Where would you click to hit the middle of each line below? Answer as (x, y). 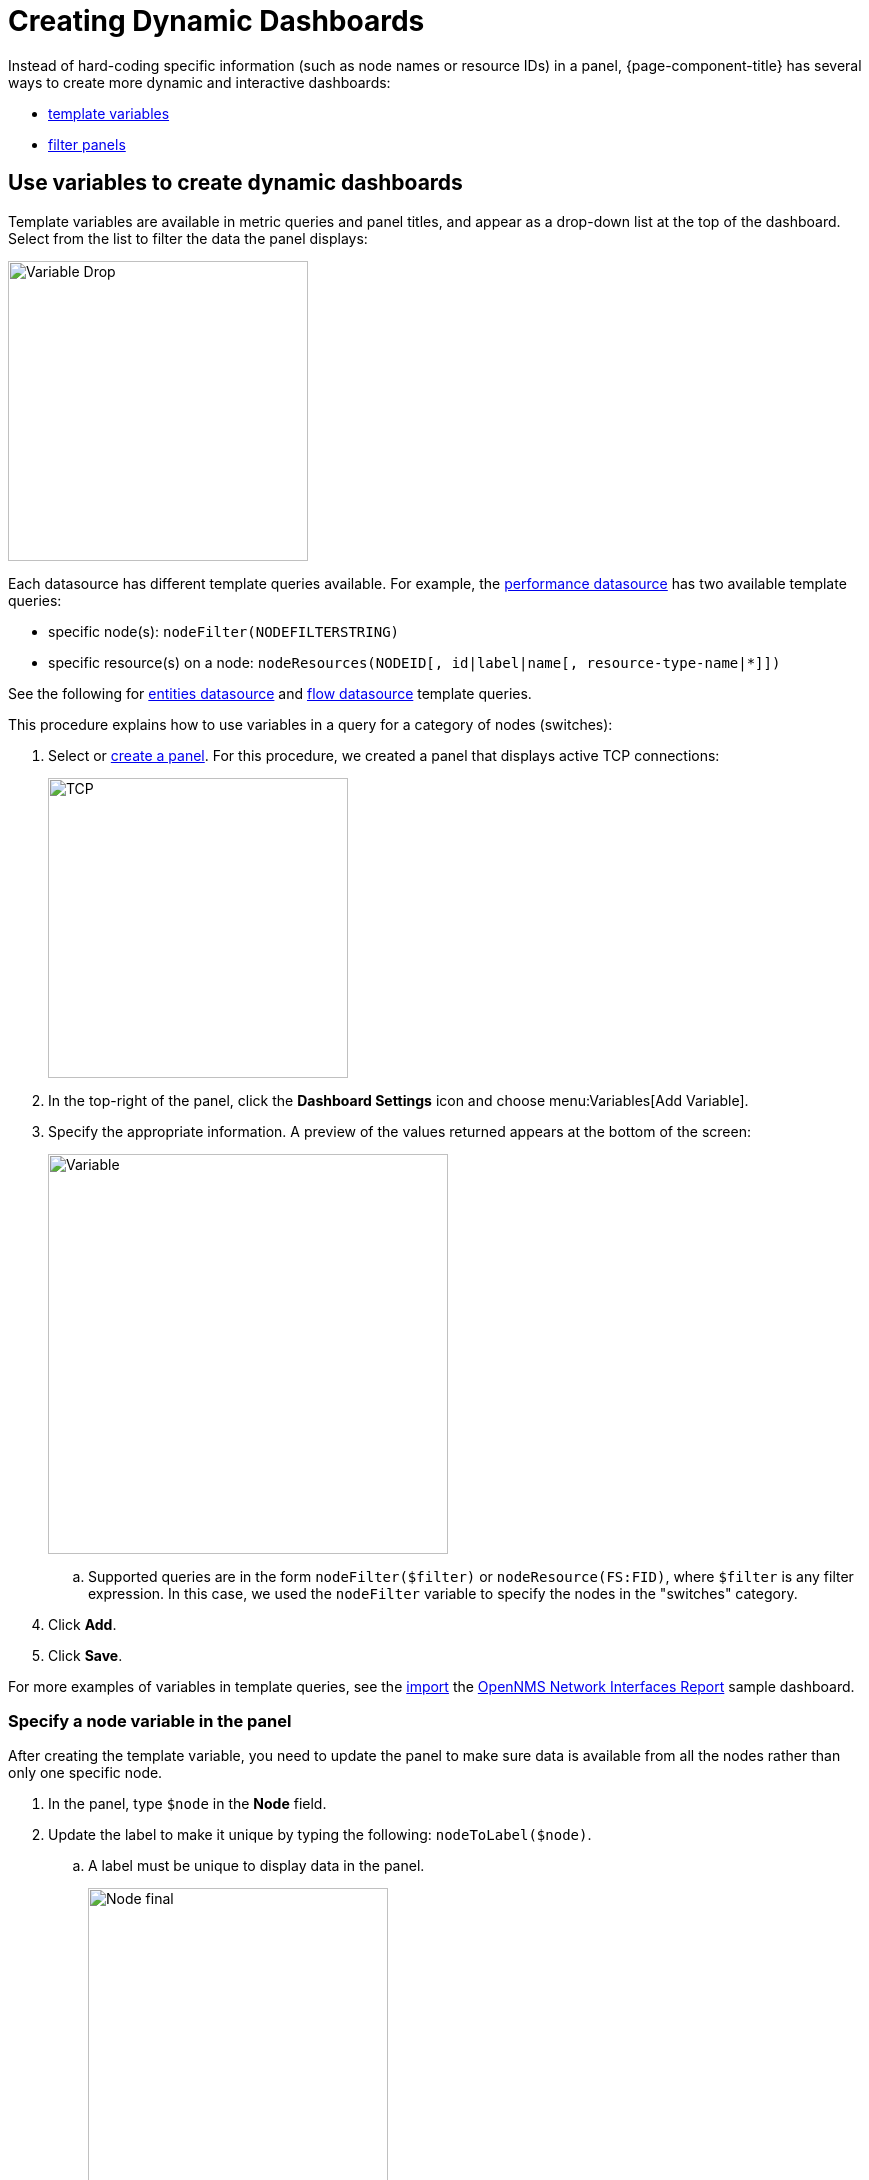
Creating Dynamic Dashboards (216, 21)
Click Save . (85, 1655)
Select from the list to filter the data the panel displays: (188, 238)
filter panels (87, 144)
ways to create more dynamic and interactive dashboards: (199, 82)
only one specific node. (85, 1773)
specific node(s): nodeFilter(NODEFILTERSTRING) (224, 631)
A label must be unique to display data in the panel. (256, 1866)
